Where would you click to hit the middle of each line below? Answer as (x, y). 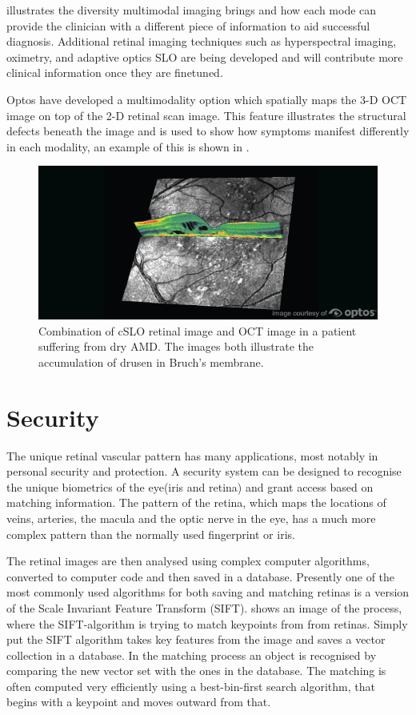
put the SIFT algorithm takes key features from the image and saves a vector (196, 639)
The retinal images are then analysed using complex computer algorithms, (188, 561)
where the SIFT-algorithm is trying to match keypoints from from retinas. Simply (207, 623)
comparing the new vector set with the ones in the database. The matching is (196, 671)
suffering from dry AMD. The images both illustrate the (176, 346)
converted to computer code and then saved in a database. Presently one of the (201, 576)
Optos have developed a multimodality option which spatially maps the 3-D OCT (207, 99)
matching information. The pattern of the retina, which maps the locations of (196, 502)
